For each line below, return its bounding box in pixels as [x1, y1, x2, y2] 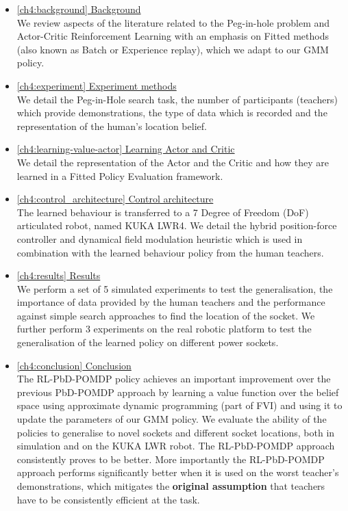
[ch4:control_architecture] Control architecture [16, 192, 214, 206]
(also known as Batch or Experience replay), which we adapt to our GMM [16, 42, 329, 56]
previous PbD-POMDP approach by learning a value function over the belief [16, 384, 339, 399]
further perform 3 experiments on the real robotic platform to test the [16, 322, 312, 336]
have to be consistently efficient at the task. [16, 492, 200, 506]
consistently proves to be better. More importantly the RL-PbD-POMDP [16, 451, 325, 466]
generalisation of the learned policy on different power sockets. [16, 335, 279, 350]
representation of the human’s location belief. [16, 118, 207, 133]
